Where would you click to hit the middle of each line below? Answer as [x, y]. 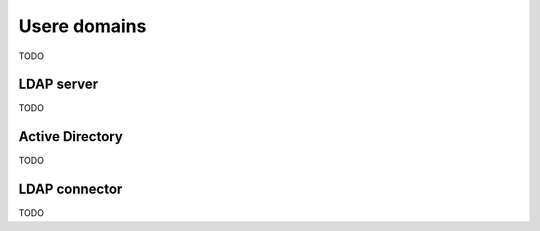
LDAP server [58, 84]
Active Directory [71, 136]
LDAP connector [70, 189]
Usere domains [82, 26]
